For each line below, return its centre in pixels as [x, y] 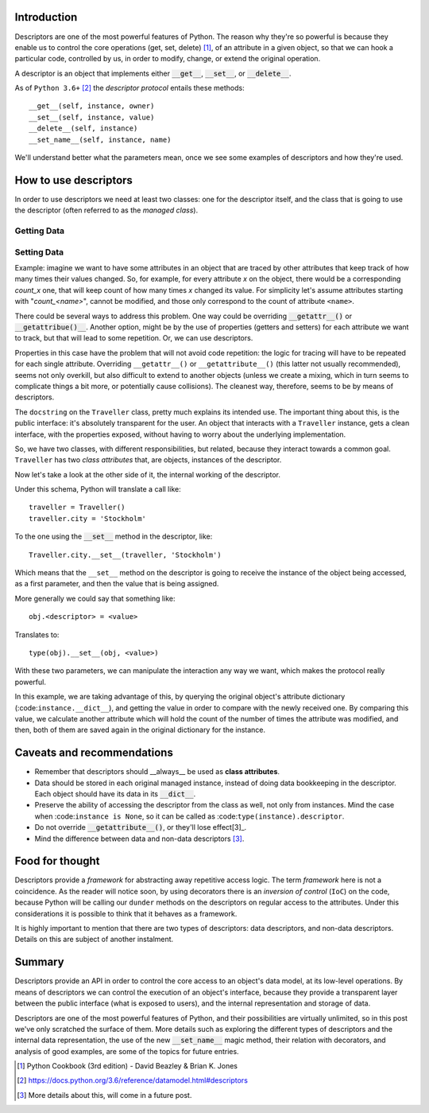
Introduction [46, 17]
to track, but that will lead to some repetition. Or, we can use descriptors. [134, 338]
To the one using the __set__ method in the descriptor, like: [114, 536]
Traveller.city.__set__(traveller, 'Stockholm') [125, 555]
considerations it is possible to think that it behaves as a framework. [126, 913]
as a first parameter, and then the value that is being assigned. [117, 584]
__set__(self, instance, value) [92, 117]
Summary [39, 962]
